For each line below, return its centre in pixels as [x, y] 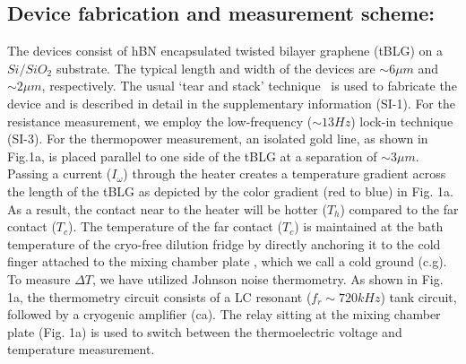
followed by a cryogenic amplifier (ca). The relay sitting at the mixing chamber [224, 314]
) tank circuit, [419, 296]
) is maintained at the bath [369, 226]
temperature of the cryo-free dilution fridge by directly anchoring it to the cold [224, 243]
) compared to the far [399, 208]
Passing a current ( [60, 173]
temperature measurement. [81, 349]
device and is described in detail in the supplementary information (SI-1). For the [231, 103]
